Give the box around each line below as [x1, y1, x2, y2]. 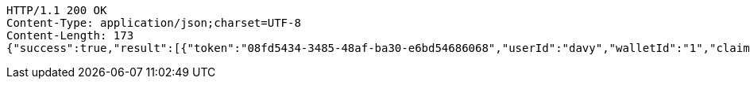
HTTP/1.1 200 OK [6, 4, 107, 17]
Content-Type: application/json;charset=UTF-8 [6, 17, 301, 29]
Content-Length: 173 [6, 29, 134, 42]
